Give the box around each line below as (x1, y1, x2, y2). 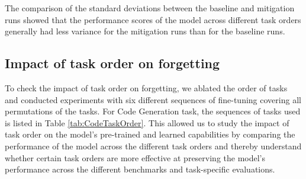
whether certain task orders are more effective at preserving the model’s (5, 151, 266, 164)
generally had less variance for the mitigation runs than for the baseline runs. (5, 25, 285, 37)
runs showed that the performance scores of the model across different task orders (5, 13, 301, 25)
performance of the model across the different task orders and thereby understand (5, 139, 302, 152)
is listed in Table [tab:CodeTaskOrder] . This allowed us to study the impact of (5, 116, 289, 129)
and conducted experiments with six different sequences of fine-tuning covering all (5, 93, 301, 106)
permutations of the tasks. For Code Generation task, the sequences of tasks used (5, 105, 301, 117)
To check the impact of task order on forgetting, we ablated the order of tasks (5, 81, 288, 94)
